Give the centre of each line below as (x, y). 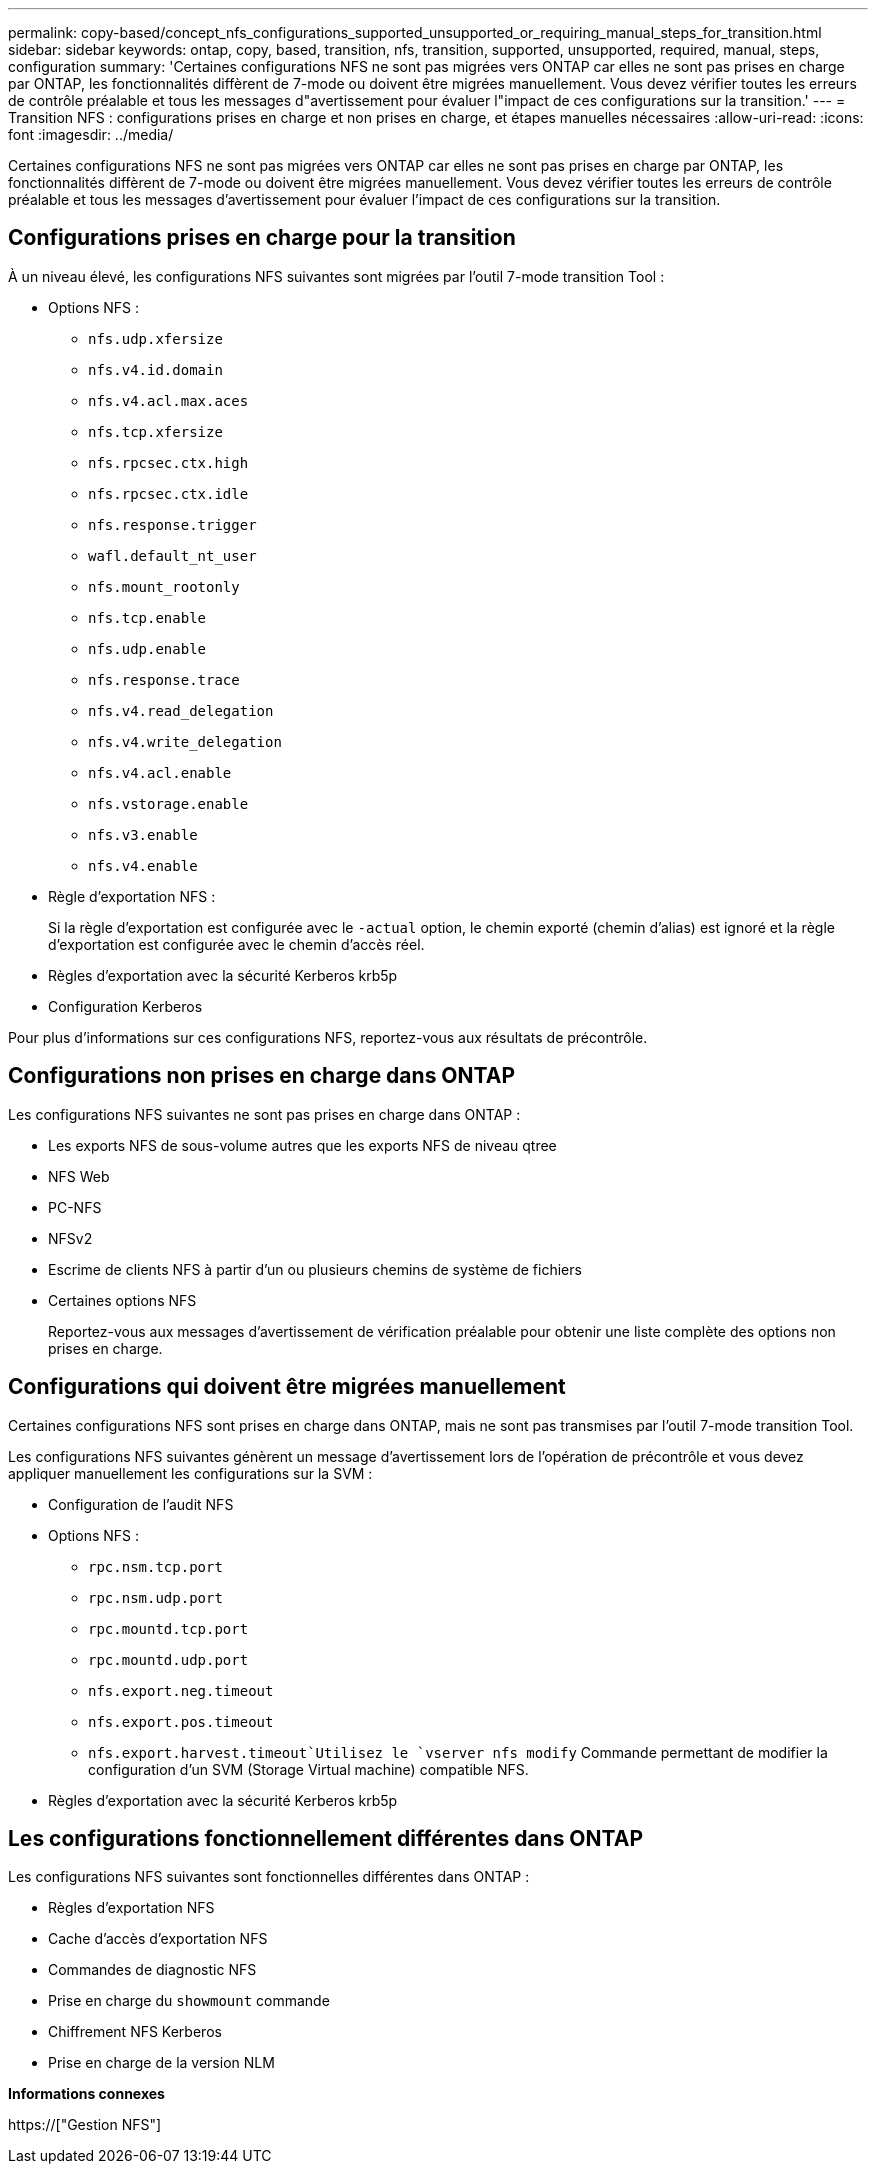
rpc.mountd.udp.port (168, 1659)
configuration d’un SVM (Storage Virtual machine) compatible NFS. (308, 1769)
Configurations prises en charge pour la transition (262, 238)
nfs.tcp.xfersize (155, 431)
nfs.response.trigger (172, 524)
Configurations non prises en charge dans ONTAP (261, 1076)
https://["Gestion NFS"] (85, 2125)
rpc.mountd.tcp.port (168, 1628)
